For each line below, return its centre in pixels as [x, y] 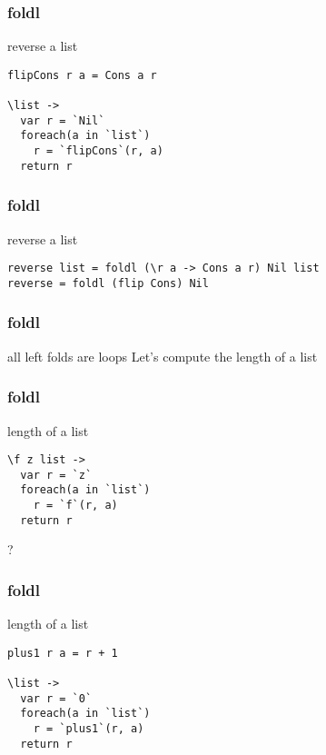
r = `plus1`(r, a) [89, 729]
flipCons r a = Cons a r [82, 75]
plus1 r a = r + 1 [63, 653]
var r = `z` [56, 475]
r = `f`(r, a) [75, 506]
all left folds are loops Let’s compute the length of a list [163, 356]
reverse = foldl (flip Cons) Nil [108, 283]
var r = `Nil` [63, 120]
